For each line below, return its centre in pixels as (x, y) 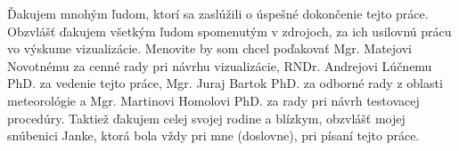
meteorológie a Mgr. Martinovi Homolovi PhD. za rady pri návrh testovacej (213, 100)
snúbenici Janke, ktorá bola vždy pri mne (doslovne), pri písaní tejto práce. (213, 135)
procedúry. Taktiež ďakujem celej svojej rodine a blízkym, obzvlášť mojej (206, 118)
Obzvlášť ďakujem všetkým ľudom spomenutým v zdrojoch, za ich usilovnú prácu (229, 31)
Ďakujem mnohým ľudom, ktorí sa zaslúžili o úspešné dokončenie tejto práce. (218, 13)
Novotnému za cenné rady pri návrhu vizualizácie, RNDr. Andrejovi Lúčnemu (220, 65)
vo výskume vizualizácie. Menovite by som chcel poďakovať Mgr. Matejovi (210, 48)
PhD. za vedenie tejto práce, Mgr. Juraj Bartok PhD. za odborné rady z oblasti (225, 83)
